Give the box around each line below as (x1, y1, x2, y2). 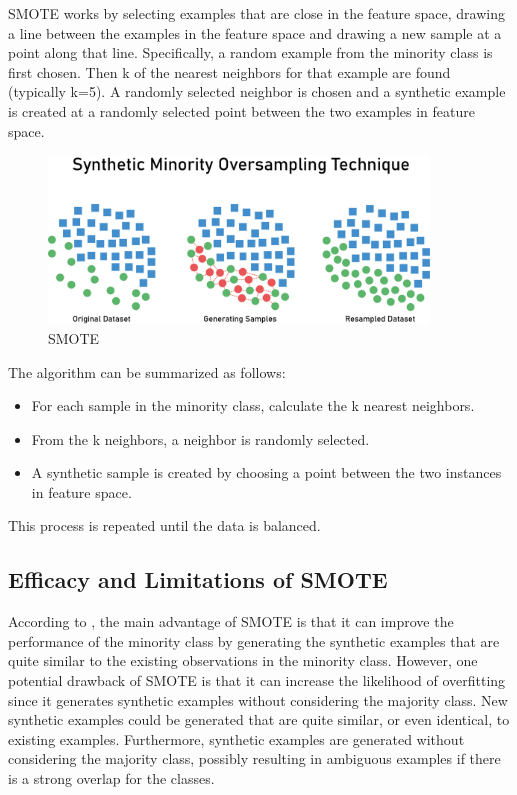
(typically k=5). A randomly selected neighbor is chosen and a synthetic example (8, 81, 506, 102)
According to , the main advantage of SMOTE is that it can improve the (8, 611, 454, 632)
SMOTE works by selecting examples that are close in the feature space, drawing (8, 3, 505, 23)
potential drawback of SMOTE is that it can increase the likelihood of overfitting (8, 670, 506, 691)
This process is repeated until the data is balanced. (8, 515, 321, 536)
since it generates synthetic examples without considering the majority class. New (8, 689, 508, 710)
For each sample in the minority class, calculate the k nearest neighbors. (31, 395, 475, 416)
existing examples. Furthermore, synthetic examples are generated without (8, 728, 465, 749)
